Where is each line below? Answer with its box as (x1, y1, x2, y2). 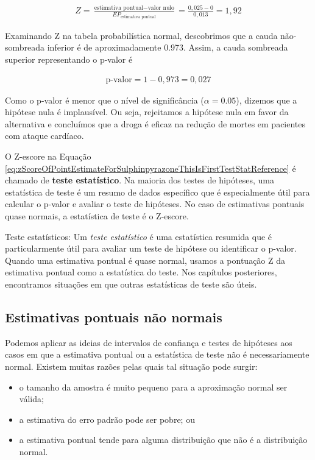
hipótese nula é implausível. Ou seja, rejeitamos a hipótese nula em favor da (5, 105, 289, 118)
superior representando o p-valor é (5, 53, 133, 65)
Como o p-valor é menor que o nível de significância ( (5, 93, 204, 106)
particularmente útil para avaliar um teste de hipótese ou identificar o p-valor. (5, 242, 297, 255)
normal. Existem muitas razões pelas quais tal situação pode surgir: (5, 359, 258, 372)
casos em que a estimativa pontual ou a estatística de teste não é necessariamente (5, 348, 310, 361)
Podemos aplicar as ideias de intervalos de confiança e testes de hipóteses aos (5, 336, 292, 349)
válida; (19, 392, 44, 405)
